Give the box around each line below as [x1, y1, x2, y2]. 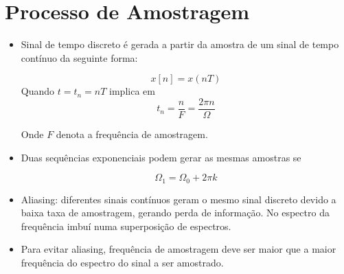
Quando [21, 84, 55, 98]
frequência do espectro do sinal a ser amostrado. [21, 255, 224, 269]
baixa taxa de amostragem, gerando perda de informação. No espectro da [21, 205, 330, 220]
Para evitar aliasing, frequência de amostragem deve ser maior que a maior [21, 242, 336, 256]
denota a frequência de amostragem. [56, 126, 208, 141]
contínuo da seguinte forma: [21, 50, 138, 65]
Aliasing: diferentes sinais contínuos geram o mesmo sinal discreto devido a [21, 192, 336, 206]
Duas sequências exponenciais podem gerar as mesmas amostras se [21, 150, 301, 164]
